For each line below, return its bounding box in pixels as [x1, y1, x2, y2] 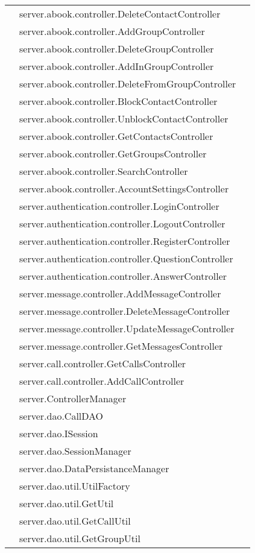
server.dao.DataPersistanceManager [19, 461, 169, 475]
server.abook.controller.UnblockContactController [19, 112, 228, 125]
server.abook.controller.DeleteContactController [19, 7, 221, 21]
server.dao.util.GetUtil [19, 496, 114, 510]
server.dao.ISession [19, 426, 98, 440]
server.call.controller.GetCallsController [19, 356, 186, 370]
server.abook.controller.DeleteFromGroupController [19, 77, 236, 90]
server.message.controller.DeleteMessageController [19, 304, 230, 318]
